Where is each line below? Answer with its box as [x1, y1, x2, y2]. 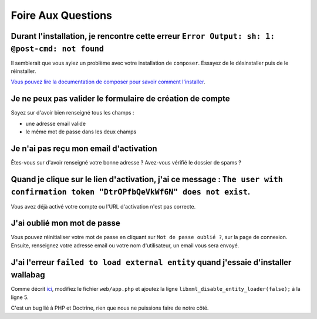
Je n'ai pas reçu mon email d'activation [11, 143, 158, 153]
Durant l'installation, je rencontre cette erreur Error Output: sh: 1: [11, 31, 275, 41]
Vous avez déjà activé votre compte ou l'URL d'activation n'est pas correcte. [11, 203, 196, 210]
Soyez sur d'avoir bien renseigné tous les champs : [11, 109, 134, 116]
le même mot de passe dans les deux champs [25, 128, 137, 135]
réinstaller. [11, 68, 36, 75]
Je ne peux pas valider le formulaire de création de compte [11, 94, 230, 104]
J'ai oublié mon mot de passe [11, 218, 120, 229]
